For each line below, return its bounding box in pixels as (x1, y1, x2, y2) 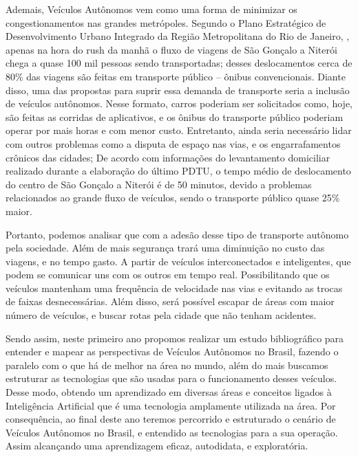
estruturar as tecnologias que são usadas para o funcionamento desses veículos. (6, 371, 337, 386)
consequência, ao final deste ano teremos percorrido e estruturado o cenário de (6, 412, 336, 426)
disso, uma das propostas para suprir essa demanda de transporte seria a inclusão (6, 82, 350, 97)
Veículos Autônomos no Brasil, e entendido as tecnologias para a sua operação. (6, 425, 338, 439)
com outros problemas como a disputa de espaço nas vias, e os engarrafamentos (6, 136, 341, 151)
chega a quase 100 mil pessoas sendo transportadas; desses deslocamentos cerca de (6, 56, 352, 70)
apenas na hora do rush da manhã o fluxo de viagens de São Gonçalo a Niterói (6, 42, 337, 56)
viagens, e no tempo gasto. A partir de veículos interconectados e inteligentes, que (6, 254, 351, 268)
